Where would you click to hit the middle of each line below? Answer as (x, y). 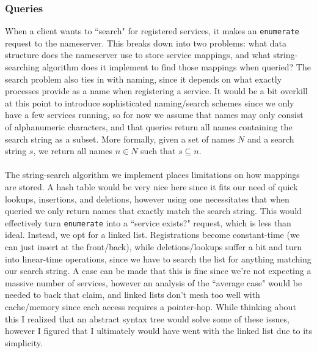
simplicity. (24, 342)
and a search (271, 139)
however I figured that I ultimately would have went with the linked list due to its (159, 331)
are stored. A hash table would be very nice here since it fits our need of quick (151, 187)
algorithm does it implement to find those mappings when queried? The (177, 67)
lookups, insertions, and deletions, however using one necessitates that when (147, 199)
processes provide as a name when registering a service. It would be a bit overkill (156, 91)
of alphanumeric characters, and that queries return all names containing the (149, 127)
